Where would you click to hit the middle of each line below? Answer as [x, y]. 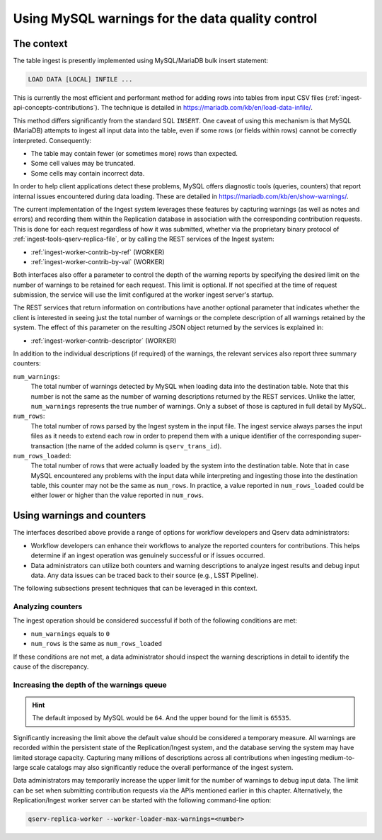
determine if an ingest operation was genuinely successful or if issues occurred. [148, 555]
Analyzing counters [48, 607]
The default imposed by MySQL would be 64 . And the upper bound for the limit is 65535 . [162, 718]
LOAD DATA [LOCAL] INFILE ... [80, 79]
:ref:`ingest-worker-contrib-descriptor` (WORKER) [104, 341]
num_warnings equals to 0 [70, 633]
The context [40, 44]
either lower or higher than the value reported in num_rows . [117, 495]
